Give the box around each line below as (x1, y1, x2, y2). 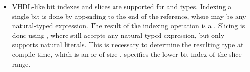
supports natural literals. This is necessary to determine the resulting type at (12, 39, 244, 50)
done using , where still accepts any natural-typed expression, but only (12, 30, 225, 40)
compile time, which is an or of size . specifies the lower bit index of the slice (12, 49, 242, 59)
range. (12, 58, 31, 69)
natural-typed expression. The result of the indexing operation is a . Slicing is (12, 20, 245, 31)
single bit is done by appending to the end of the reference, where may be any (12, 11, 246, 21)
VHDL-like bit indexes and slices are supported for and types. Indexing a (12, 1, 232, 11)
